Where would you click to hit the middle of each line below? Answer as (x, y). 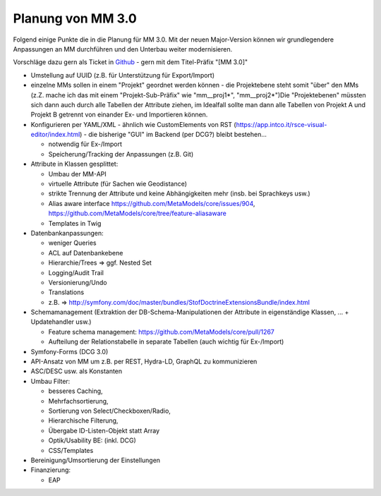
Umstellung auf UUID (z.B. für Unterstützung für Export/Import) (123, 75)
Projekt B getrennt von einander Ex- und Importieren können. (119, 115)
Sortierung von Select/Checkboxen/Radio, (109, 411)
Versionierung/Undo (78, 282)
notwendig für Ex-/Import (85, 144)
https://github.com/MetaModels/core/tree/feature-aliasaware (138, 213)
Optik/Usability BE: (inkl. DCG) (92, 440)
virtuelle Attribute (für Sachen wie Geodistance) (117, 184)
